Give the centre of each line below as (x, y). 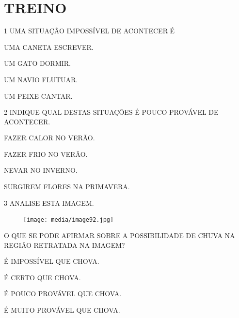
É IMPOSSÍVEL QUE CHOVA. (52, 261)
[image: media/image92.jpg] (69, 220)
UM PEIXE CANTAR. (38, 96)
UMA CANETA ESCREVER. (49, 47)
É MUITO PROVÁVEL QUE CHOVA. (62, 310)
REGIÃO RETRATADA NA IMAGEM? (64, 245)
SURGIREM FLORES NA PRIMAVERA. (67, 187)
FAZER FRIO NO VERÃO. (46, 154)
